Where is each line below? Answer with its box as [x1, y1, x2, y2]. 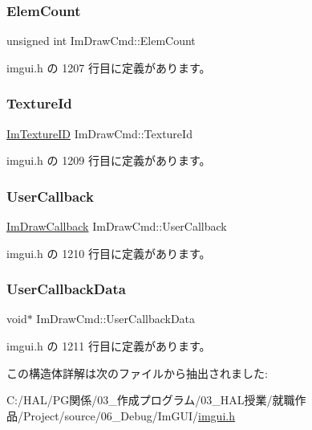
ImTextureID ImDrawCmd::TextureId [6, 125, 192, 141]
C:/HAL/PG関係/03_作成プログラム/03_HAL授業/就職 [6, 391, 295, 408]
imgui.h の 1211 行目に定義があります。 [6, 338, 211, 354]
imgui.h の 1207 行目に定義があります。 [6, 59, 211, 76]
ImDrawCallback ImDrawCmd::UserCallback [6, 218, 227, 235]
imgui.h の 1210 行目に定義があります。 [6, 244, 211, 261]
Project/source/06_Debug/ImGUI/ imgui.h [22, 407, 235, 424]
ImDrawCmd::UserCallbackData [36, 310, 196, 327]
